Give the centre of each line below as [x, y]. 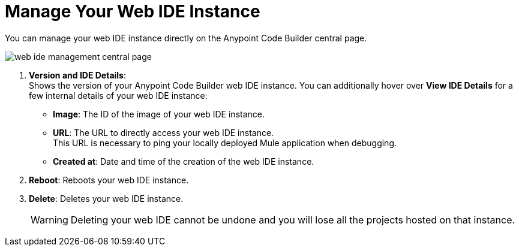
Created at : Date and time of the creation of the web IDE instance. [184, 161]
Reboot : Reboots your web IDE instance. [109, 180]
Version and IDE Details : [77, 75]
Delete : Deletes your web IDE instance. [106, 198]
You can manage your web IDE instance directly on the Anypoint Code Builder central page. [186, 38]
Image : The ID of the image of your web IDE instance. [159, 114]
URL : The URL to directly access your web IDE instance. [163, 132]
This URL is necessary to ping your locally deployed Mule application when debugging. [225, 143]
